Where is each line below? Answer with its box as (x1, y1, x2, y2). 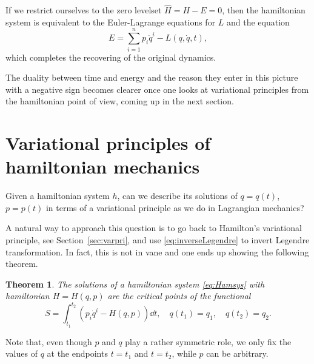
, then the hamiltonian (222, 4, 306, 16)
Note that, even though (5, 335, 92, 348)
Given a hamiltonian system (5, 189, 110, 202)
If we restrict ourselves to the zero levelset (5, 4, 162, 16)
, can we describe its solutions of (117, 189, 238, 202)
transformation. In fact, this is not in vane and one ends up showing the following (5, 245, 309, 258)
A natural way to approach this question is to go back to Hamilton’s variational (5, 221, 302, 234)
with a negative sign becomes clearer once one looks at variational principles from (5, 83, 309, 95)
